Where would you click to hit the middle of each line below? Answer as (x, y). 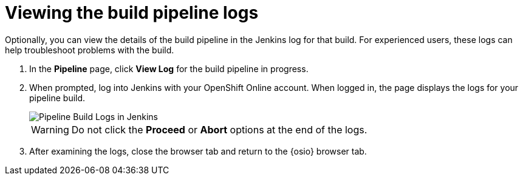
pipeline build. (57, 98)
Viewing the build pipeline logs (132, 13)
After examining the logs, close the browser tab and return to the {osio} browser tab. (198, 151)
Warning (50, 129)
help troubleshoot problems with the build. (90, 50)
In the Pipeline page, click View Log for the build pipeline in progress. (169, 68)
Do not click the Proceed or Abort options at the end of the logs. (219, 129)
